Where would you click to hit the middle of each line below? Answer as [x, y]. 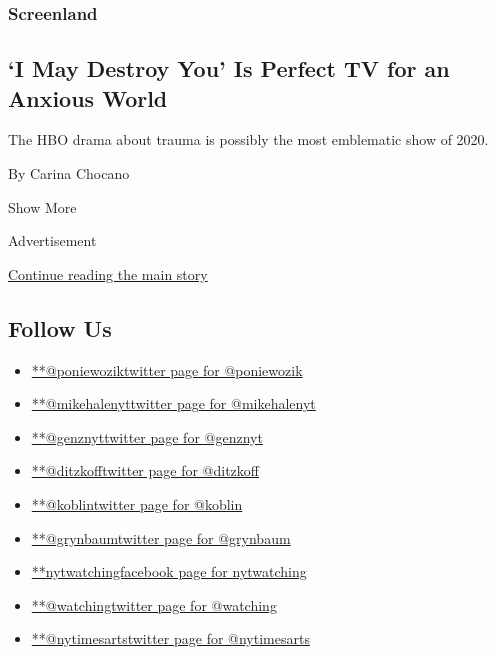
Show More [42, 206]
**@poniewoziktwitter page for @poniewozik [167, 369]
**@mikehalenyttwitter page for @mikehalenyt [173, 403]
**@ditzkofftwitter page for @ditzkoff [145, 470]
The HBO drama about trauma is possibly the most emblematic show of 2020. [248, 139]
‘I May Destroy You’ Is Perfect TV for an [229, 68]
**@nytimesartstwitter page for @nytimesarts [170, 638]
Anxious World [88, 97]
